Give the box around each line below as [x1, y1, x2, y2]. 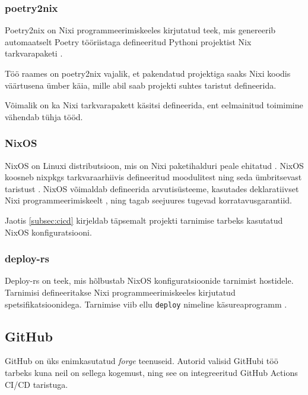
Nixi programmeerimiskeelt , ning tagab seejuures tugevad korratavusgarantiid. [5, 194, 293, 206]
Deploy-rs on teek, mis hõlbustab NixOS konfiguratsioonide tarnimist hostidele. [5, 274, 294, 287]
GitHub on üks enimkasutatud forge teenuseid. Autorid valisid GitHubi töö [5, 355, 278, 367]
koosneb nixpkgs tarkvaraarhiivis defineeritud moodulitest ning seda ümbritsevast [5, 171, 302, 183]
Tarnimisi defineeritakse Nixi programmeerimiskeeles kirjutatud [5, 286, 236, 298]
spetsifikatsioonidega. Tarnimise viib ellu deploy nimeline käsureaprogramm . [5, 297, 287, 310]
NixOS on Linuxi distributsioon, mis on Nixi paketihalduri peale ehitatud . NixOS [5, 159, 304, 171]
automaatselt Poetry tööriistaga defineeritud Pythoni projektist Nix [5, 35, 252, 48]
